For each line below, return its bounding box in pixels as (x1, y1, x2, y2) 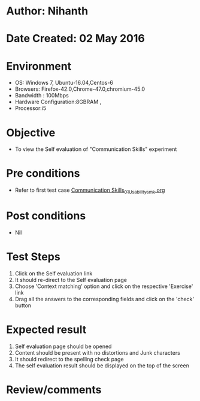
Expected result (6, 323, 87, 337)
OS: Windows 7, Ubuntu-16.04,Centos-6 (14, 79, 114, 87)
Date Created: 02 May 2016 (6, 32, 145, 46)
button (14, 302, 32, 309)
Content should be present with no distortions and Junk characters (14, 349, 181, 356)
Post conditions (6, 209, 86, 223)
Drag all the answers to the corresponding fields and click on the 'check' (14, 295, 195, 302)
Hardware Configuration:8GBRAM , (14, 98, 102, 106)
